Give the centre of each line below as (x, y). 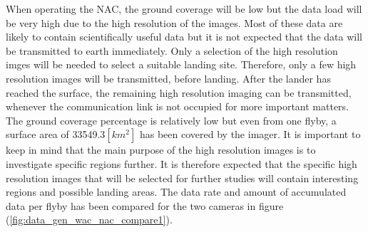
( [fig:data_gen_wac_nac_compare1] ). (89, 220)
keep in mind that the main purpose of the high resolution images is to (161, 150)
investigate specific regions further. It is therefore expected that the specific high (182, 163)
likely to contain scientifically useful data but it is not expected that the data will (184, 37)
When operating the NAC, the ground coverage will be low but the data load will (184, 9)
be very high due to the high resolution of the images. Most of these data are (174, 22)
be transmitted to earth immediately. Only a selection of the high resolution (172, 50)
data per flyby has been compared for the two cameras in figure (145, 205)
